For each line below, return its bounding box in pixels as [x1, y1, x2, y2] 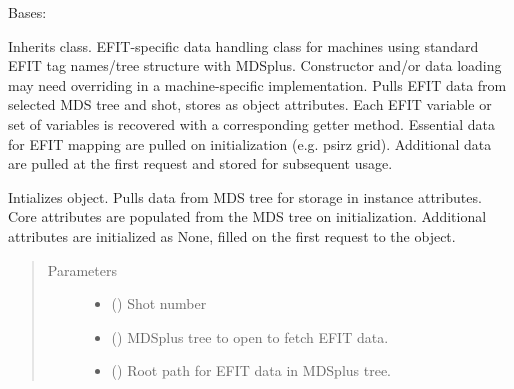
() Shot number [111, 293, 207, 314]
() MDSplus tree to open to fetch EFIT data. [111, 326, 389, 347]
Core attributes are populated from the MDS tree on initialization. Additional [8, 206, 487, 227]
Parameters [47, 259, 117, 280]
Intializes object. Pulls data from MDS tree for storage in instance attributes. [8, 186, 482, 207]
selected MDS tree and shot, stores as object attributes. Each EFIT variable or [8, 94, 492, 115]
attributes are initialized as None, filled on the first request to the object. [8, 225, 456, 246]
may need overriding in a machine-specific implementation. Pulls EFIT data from [8, 74, 507, 95]
